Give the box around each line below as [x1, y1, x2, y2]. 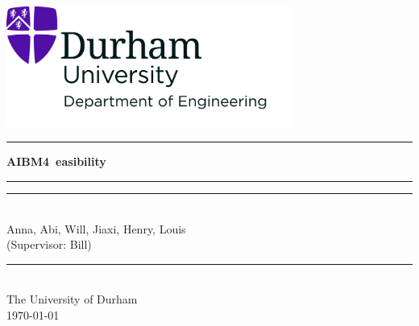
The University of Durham [6, 291, 138, 307]
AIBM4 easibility [6, 153, 106, 170]
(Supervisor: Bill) [6, 236, 92, 253]
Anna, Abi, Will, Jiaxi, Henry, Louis [6, 220, 186, 237]
